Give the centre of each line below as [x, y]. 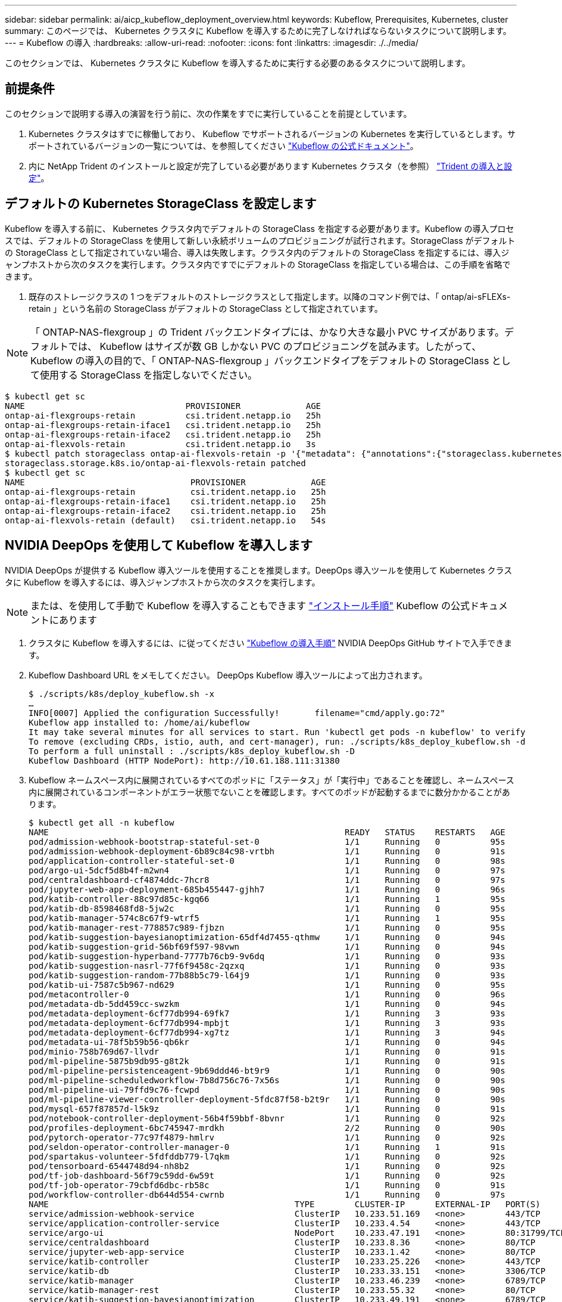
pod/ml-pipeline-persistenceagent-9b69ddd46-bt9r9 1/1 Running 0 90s [267, 1070]
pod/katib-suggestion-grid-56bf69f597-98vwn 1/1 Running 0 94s [267, 946]
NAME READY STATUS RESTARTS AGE [267, 832]
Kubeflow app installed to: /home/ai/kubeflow [139, 722]
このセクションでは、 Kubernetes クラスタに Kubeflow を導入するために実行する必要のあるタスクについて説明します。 [238, 63]
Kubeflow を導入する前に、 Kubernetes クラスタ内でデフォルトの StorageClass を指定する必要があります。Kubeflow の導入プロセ [260, 228]
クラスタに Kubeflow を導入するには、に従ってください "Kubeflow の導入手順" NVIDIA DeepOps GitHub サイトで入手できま [271, 643]
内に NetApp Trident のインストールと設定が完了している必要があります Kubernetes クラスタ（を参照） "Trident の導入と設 [271, 166]
